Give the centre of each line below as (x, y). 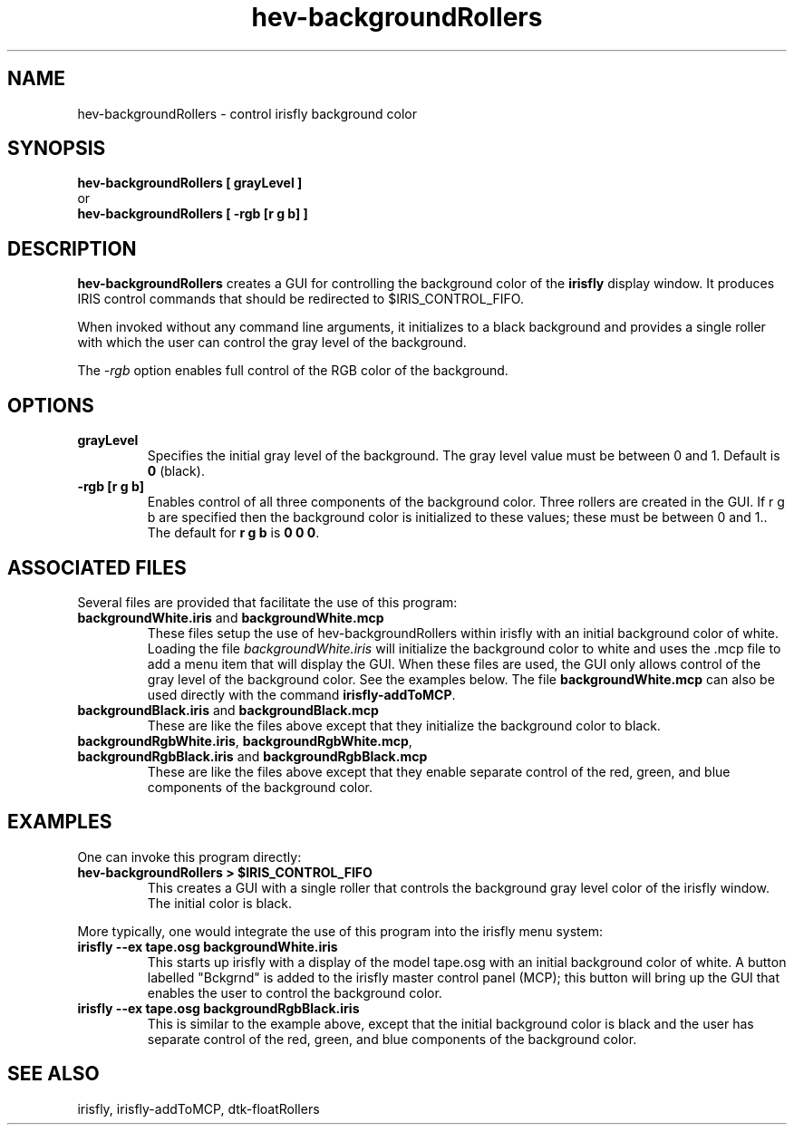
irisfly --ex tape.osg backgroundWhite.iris (208, 946)
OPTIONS (51, 405)
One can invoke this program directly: (189, 856)
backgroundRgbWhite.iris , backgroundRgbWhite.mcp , (245, 740)
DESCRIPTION (72, 248)
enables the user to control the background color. (295, 992)
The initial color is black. (220, 903)
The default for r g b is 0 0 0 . (233, 533)
